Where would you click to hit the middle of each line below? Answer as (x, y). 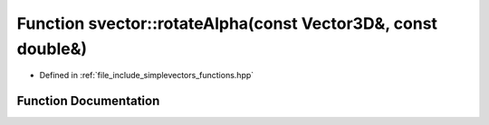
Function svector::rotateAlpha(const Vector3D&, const (227, 23)
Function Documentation (88, 101)
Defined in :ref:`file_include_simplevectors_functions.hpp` (147, 76)
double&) (52, 49)
